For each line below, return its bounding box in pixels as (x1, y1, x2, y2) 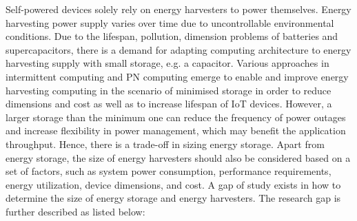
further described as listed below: (6, 204, 145, 218)
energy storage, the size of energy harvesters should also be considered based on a (6, 150, 351, 165)
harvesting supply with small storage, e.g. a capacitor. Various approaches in (6, 56, 329, 70)
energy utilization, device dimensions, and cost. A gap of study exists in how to (6, 177, 341, 191)
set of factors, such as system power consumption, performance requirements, (6, 164, 331, 178)
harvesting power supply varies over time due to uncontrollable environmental (6, 15, 334, 30)
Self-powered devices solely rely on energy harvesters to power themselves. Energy (6, 2, 351, 16)
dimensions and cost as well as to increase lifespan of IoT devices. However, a (6, 96, 332, 111)
